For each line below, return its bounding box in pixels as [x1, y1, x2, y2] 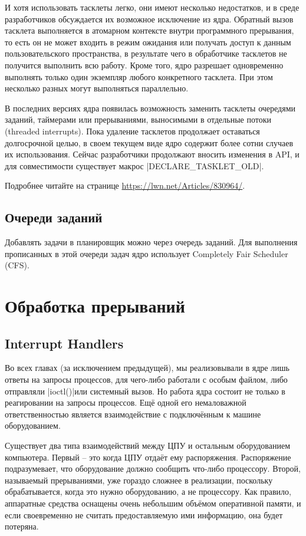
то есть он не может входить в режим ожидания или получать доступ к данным [5, 35, 291, 48]
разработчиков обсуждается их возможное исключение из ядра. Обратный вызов [5, 12, 294, 25]
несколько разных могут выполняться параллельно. [5, 82, 189, 94]
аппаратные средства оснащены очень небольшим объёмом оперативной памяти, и [5, 497, 301, 509]
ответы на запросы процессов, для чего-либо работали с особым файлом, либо [5, 373, 288, 386]
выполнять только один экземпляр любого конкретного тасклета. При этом [5, 70, 273, 83]
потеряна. [5, 520, 39, 532]
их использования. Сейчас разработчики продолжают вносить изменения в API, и [5, 148, 300, 160]
